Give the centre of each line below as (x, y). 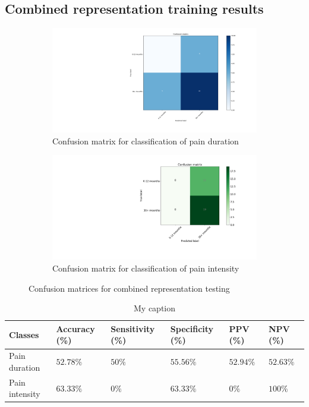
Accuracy (75, 328)
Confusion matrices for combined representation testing (129, 288)
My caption (154, 308)
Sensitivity (133, 328)
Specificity (192, 328)
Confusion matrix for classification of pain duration (146, 141)
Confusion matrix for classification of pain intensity (146, 268)
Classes (24, 334)
